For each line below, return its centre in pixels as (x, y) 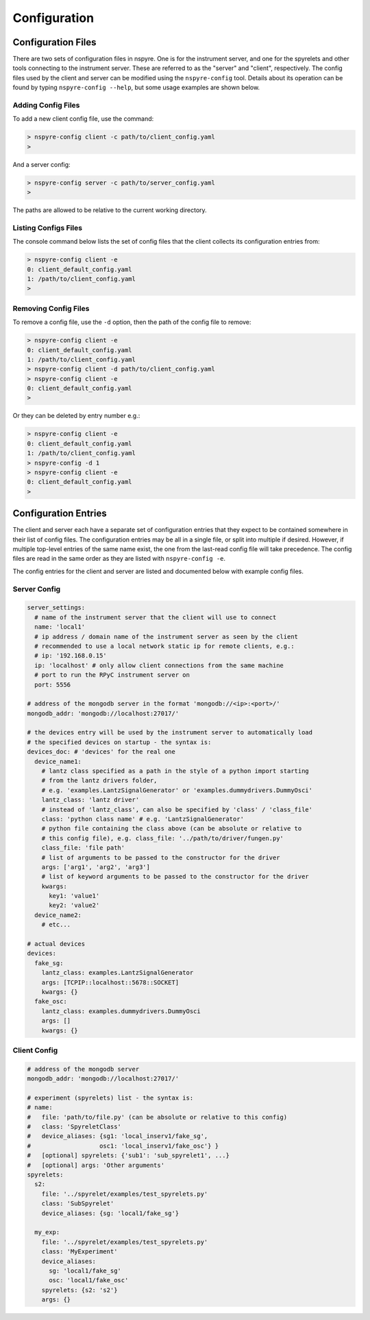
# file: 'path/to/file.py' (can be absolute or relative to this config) (157, 1117)
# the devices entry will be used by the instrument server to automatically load (170, 732)
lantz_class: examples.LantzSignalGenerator (118, 973)
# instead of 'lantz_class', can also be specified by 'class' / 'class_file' (177, 809)
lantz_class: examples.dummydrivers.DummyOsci (121, 1011)
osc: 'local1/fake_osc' (89, 1281)
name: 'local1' (60, 627)
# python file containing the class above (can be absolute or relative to (172, 829)
